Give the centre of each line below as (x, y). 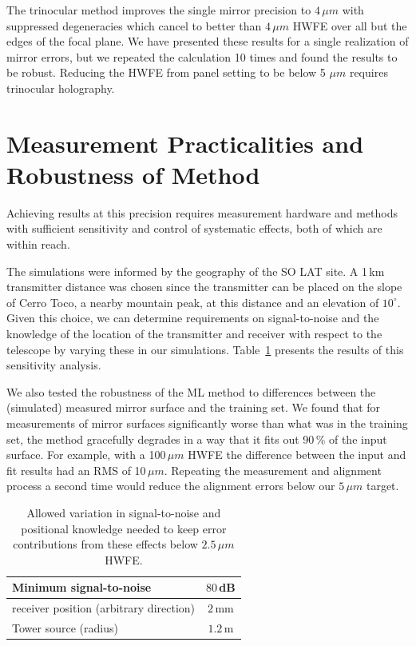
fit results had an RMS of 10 (76, 470)
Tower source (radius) (65, 628)
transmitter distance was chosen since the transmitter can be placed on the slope (204, 287)
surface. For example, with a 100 (86, 455)
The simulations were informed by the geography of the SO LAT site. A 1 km (196, 271)
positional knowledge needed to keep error (124, 528)
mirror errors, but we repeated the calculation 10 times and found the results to (202, 56)
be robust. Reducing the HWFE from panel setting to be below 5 (166, 72)
